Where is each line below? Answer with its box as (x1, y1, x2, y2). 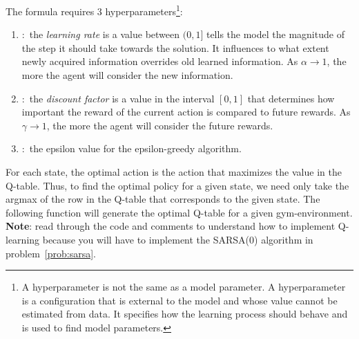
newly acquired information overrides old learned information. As (21, 54, 298, 68)
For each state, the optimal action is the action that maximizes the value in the (6, 165, 342, 178)
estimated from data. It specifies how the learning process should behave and (21, 306, 348, 321)
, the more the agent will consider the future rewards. (46, 118, 273, 132)
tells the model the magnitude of (206, 27, 345, 42)
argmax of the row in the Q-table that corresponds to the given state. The (6, 192, 320, 206)
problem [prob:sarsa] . (6, 246, 96, 260)
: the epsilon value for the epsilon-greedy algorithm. (21, 141, 242, 156)
